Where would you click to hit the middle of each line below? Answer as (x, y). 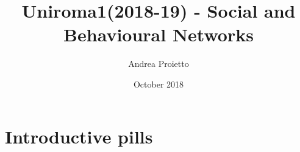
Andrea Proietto (159, 64)
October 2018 (159, 84)
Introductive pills (79, 136)
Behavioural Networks (159, 34)
